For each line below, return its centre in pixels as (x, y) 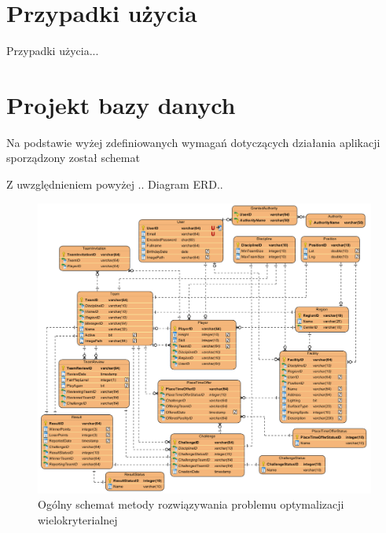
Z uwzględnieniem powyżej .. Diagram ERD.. (115, 184)
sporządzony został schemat (73, 158)
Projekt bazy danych (121, 104)
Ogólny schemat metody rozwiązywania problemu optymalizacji (191, 504)
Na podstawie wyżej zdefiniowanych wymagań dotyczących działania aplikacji (193, 142)
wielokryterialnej (78, 519)
